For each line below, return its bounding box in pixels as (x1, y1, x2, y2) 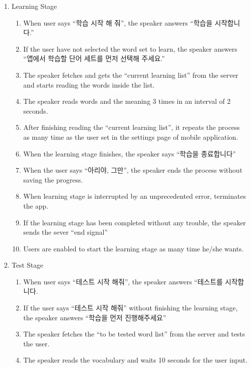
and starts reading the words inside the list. (23, 79, 155, 90)
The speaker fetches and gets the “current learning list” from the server (23, 69, 238, 80)
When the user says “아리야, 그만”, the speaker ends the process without (23, 165, 243, 175)
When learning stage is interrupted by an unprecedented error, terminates (23, 191, 246, 201)
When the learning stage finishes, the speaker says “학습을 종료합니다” (23, 148, 236, 158)
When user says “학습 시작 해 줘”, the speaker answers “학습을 (23, 17, 213, 28)
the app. (23, 200, 49, 211)
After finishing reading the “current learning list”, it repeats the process (23, 122, 240, 132)
